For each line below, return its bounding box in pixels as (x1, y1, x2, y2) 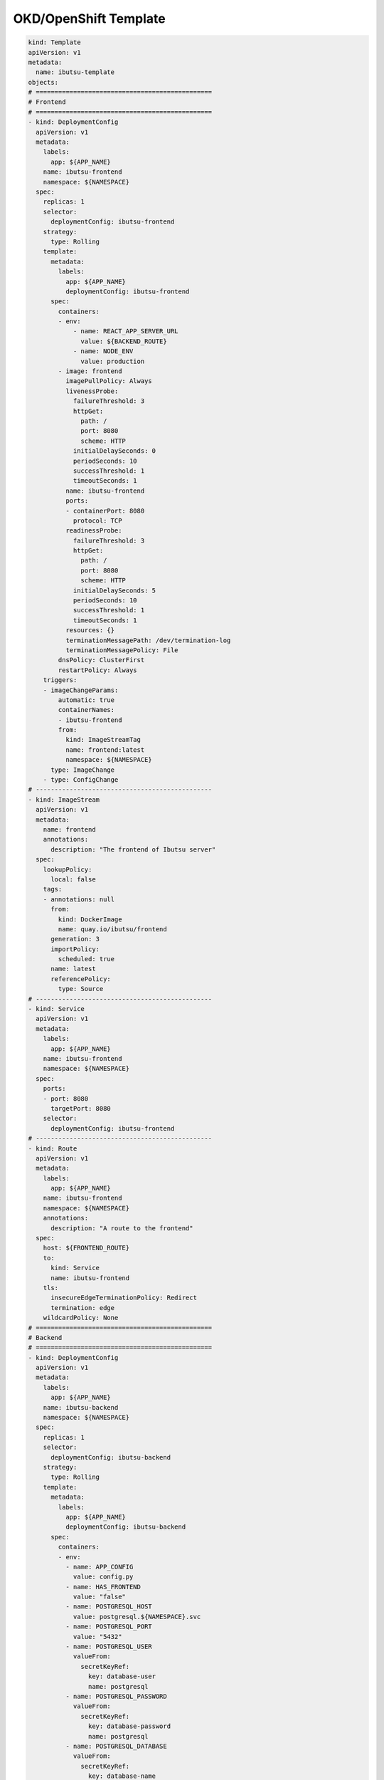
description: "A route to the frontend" (50, 1224, 193, 1232)
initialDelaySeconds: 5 (73, 586, 156, 595)
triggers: (43, 676, 78, 684)
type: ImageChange (50, 765, 115, 774)
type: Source (58, 985, 104, 993)
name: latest (50, 965, 96, 973)
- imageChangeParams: (43, 686, 119, 694)
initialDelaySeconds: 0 (73, 447, 156, 455)
